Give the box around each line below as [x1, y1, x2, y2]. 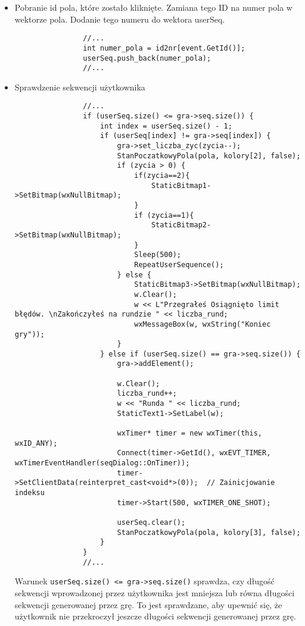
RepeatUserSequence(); [134, 260, 224, 269]
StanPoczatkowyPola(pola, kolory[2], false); [117, 151, 301, 160]
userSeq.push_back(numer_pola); [83, 54, 211, 62]
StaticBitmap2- [151, 221, 211, 230]
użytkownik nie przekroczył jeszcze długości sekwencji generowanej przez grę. [14, 610, 296, 622]
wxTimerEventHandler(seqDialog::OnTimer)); [14, 459, 190, 468]
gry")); [14, 330, 45, 339]
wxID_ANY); [14, 439, 58, 447]
